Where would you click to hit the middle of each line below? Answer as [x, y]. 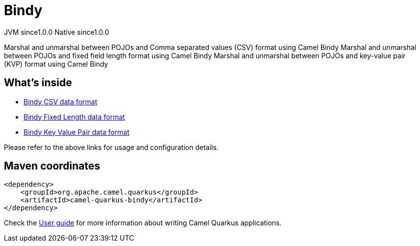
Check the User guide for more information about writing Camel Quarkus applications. [143, 223]
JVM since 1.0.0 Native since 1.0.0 [57, 32]
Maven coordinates [52, 166]
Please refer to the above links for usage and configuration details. [111, 147]
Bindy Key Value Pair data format [77, 132]
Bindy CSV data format [61, 101]
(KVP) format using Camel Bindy [56, 64]
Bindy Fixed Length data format [74, 117]
